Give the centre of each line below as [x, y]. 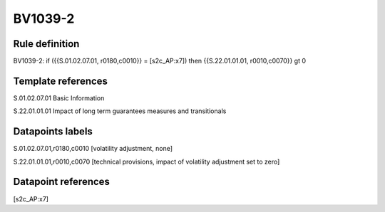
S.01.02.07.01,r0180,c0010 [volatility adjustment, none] [93, 149]
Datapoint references [62, 182]
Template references [61, 81]
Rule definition [46, 44]
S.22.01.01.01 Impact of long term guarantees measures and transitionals [120, 111]
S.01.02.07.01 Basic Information [59, 98]
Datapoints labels [53, 132]
